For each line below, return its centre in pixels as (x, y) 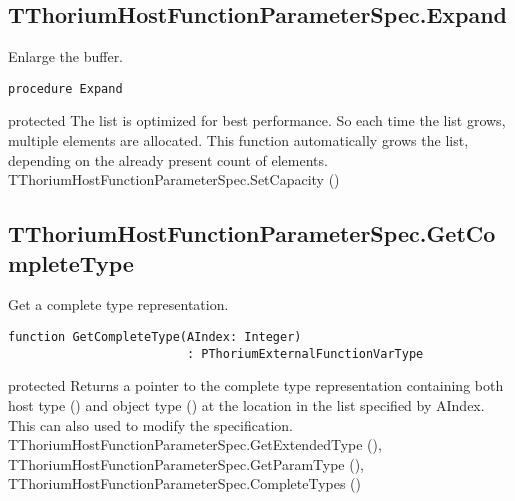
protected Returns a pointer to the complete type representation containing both (256, 385)
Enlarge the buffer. (66, 56)
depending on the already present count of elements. (168, 159)
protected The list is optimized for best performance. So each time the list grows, (257, 120)
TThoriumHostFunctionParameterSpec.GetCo (252, 233)
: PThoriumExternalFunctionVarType (305, 353)
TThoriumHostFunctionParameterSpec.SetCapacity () (174, 179)
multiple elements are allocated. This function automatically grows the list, (238, 140)
